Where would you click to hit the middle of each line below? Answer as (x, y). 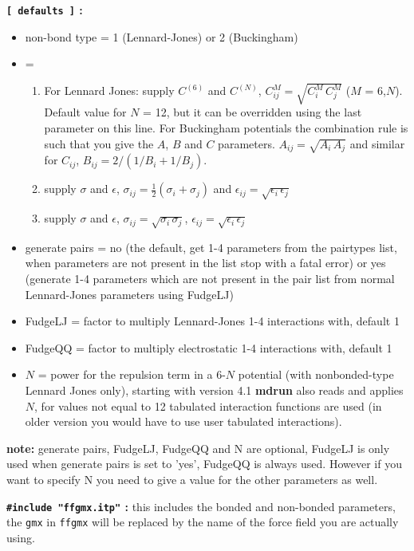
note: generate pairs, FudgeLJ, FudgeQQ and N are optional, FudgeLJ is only (198, 448)
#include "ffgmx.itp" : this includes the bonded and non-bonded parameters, (201, 506)
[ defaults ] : (45, 10)
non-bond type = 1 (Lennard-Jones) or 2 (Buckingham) (162, 36)
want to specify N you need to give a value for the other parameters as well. (192, 479)
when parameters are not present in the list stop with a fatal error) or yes (205, 263)
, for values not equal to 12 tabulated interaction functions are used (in (208, 405)
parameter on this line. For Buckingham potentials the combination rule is (226, 127)
